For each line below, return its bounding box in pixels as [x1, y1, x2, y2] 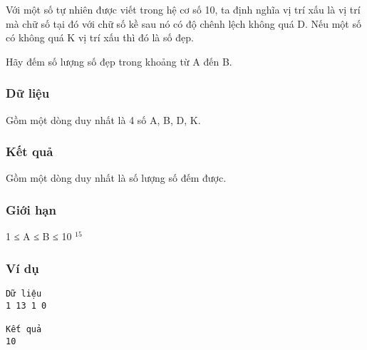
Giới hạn [6, 200, 56, 218]
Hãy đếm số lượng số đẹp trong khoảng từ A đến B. [6, 53, 232, 68]
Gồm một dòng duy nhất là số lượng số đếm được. [6, 170, 227, 185]
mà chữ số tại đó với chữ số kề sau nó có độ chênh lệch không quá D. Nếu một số [6, 16, 361, 31]
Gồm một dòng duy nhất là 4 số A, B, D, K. [6, 112, 201, 127]
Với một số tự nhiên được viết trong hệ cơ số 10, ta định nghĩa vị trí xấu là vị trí [6, 2, 361, 16]
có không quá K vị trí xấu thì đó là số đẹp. [6, 30, 194, 45]
